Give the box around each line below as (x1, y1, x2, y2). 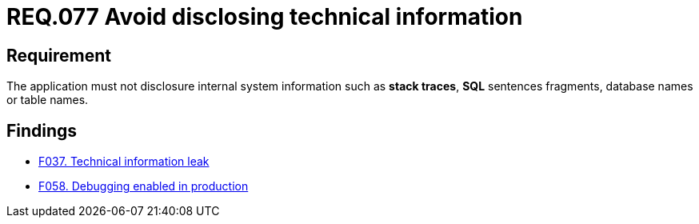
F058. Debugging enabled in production (38, 179, 249, 194)
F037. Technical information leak (38, 154, 210, 169)
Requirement (6, 45, 112, 66)
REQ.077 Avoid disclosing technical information (6, 3, 523, 30)
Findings (6, 120, 78, 141)
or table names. (6, 93, 89, 107)
